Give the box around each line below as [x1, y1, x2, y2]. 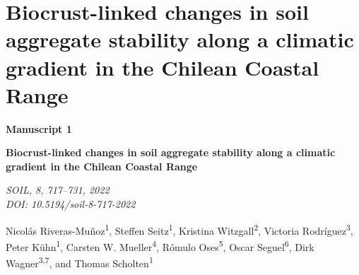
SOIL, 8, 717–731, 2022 [6, 182, 110, 197]
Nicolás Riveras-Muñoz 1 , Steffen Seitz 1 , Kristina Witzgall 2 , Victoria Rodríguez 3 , [6, 221, 353, 238]
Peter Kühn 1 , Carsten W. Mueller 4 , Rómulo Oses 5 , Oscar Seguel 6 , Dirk [6, 237, 314, 254]
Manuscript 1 [6, 121, 72, 136]
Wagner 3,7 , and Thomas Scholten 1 [6, 254, 153, 270]
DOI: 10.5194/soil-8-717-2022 [6, 197, 136, 211]
